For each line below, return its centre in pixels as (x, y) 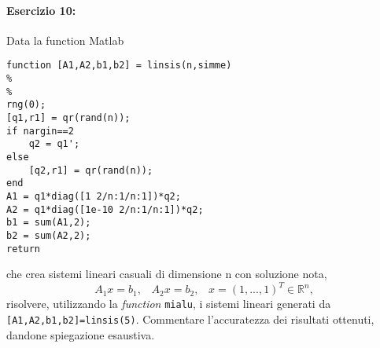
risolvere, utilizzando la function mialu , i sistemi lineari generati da (169, 304)
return (23, 249)
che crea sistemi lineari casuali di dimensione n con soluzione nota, (167, 274)
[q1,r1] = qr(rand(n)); (68, 118)
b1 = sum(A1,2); (49, 223)
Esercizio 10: (41, 10)
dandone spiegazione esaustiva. (81, 334)
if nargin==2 (40, 131)
